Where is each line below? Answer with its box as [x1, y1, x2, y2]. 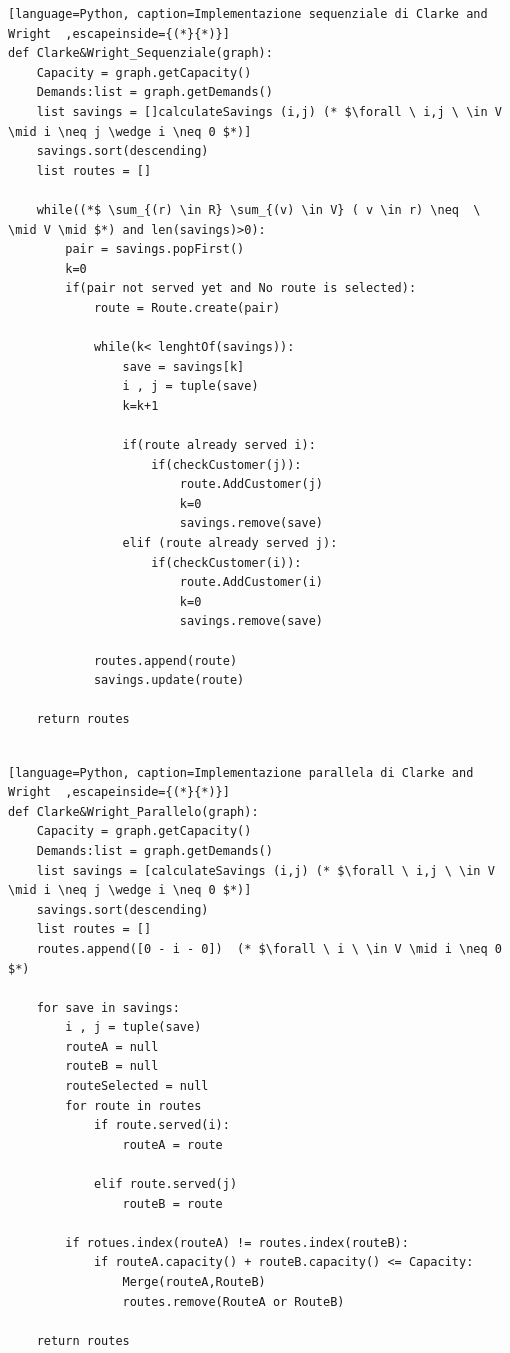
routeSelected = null [65, 1079, 209, 1094]
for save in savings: [36, 1000, 180, 1015]
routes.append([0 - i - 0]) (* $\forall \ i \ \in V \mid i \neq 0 [36, 941, 502, 956]
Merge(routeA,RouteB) [122, 1275, 266, 1289]
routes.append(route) [93, 653, 238, 668]
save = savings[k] [122, 359, 245, 374]
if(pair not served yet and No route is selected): [65, 281, 417, 296]
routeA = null [65, 1039, 159, 1054]
